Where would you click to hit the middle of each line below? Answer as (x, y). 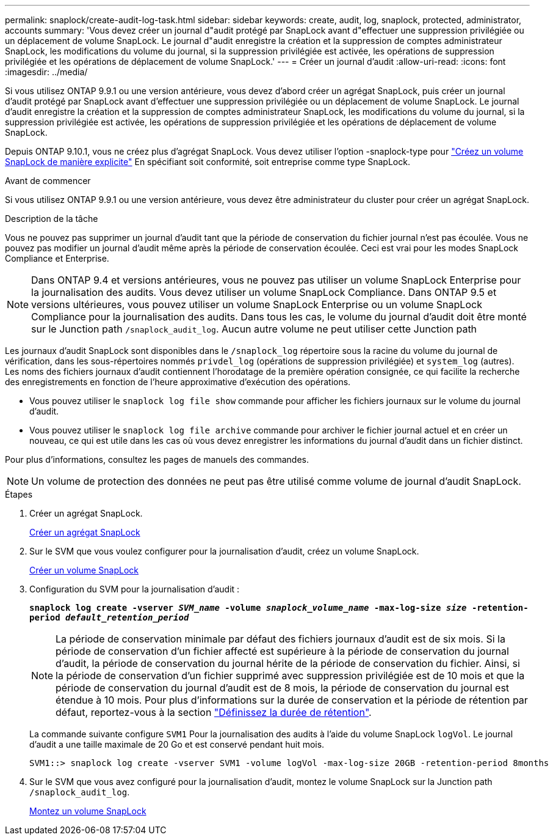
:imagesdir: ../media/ (46, 72)
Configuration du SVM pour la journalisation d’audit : (135, 589)
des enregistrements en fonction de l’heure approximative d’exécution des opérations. (178, 382)
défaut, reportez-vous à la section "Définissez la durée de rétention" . (214, 712)
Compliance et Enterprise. (57, 258)
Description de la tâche (52, 219)
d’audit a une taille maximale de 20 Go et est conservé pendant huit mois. (177, 744)
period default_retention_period (109, 617)
